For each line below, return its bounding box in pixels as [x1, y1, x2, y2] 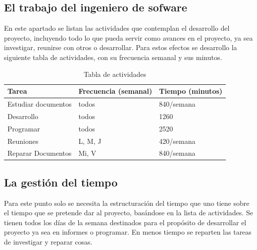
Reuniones [7, 135, 39, 146]
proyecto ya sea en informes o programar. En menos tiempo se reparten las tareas [4, 227, 252, 237]
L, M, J [78, 135, 102, 146]
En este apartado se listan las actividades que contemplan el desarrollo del [4, 23, 230, 33]
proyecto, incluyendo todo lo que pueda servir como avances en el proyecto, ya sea [4, 32, 253, 43]
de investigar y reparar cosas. [4, 237, 93, 247]
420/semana [159, 135, 196, 146]
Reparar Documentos [7, 148, 72, 158]
